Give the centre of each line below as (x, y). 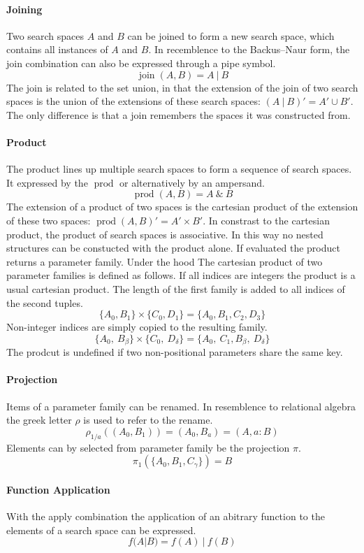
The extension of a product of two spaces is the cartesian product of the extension (182, 207)
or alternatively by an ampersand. (192, 182)
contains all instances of (57, 49)
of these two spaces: (49, 220)
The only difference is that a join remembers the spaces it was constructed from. (179, 114)
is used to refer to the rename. (148, 420)
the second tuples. (45, 302)
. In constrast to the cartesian (267, 220)
